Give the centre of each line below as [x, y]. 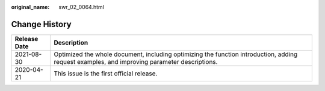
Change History [41, 24]
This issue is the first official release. [106, 74]
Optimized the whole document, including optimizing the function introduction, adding [176, 54]
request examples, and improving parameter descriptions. [136, 61]
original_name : [30, 7]
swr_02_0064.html [82, 7]
